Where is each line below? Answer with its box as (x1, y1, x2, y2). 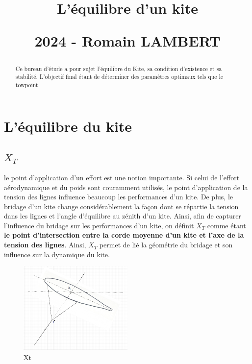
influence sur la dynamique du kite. (4, 249, 110, 259)
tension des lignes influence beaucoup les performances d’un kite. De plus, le (4, 192, 233, 202)
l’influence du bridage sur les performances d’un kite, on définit (4, 220, 194, 230)
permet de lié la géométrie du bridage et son (99, 240, 233, 250)
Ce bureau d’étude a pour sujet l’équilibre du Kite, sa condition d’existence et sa (15, 64, 222, 73)
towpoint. (15, 80, 40, 89)
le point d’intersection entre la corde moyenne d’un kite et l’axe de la (4, 230, 244, 240)
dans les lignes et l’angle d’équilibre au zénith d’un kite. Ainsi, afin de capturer (4, 211, 241, 221)
